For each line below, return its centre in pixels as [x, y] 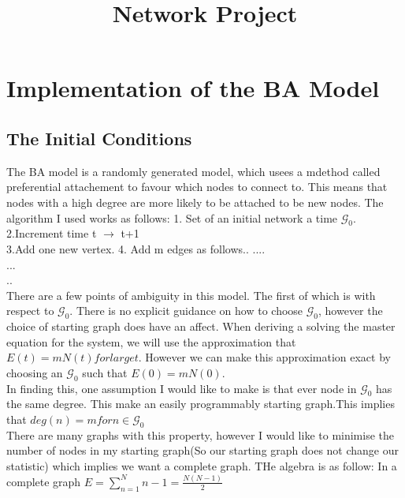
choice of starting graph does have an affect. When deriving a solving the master [201, 326]
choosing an [35, 372]
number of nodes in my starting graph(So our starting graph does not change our [203, 450]
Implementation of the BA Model [193, 88]
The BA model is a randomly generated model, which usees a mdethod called [193, 171]
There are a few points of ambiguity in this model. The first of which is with [191, 295]
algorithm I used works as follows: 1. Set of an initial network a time [172, 217]
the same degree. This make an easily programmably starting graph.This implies [201, 404]
